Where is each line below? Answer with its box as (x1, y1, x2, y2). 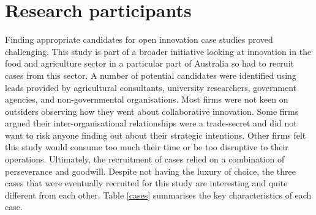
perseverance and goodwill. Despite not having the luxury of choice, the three (5, 164, 296, 177)
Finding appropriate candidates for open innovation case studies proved (5, 33, 273, 46)
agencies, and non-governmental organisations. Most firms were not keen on (5, 93, 288, 106)
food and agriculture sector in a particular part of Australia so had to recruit (5, 57, 294, 70)
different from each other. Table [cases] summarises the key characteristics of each (5, 188, 312, 201)
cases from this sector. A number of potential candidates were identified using (5, 68, 296, 81)
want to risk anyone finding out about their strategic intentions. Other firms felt (5, 128, 306, 141)
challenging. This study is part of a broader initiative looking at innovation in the (5, 45, 312, 57)
